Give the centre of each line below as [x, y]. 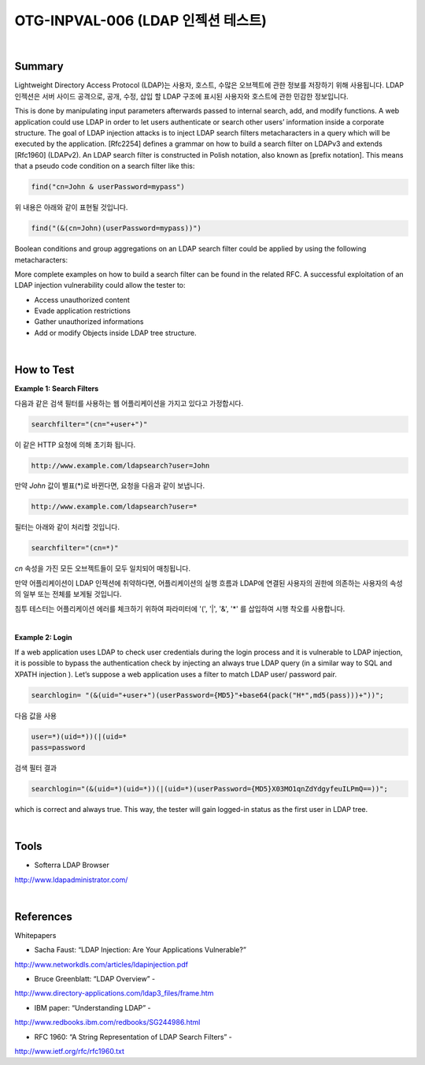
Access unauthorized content [82, 300]
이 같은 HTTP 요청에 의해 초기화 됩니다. [75, 445]
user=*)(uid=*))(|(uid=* [79, 736]
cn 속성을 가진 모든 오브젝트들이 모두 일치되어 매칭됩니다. [103, 568]
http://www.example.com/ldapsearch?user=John [120, 465]
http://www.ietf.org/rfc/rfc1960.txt [70, 1051]
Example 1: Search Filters [57, 389]
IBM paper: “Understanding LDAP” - [92, 1007]
